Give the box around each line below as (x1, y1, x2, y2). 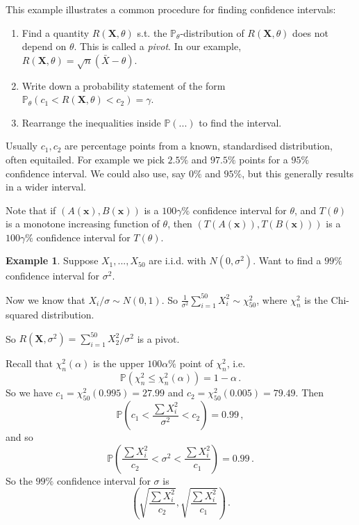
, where (256, 292, 287, 307)
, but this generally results (242, 165, 354, 180)
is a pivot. (137, 331, 180, 346)
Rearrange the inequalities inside (22, 115, 161, 129)
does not (292, 25, 328, 40)
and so (6, 430, 33, 444)
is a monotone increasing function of (6, 216, 160, 231)
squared (6, 307, 39, 322)
